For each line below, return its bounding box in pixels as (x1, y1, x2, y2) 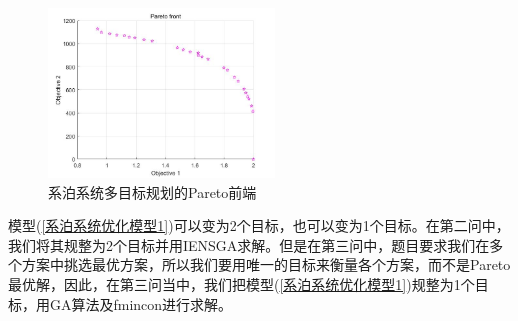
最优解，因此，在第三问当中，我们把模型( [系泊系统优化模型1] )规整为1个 (8, 274, 475, 295)
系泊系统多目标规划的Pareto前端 (48, 181, 257, 202)
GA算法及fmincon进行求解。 (49, 293, 233, 314)
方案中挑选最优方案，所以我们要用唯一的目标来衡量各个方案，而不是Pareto (21, 254, 511, 275)
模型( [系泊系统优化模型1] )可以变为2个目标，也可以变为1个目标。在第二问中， (8, 215, 510, 236)
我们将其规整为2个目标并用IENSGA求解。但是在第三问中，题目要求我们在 (8, 234, 490, 255)
